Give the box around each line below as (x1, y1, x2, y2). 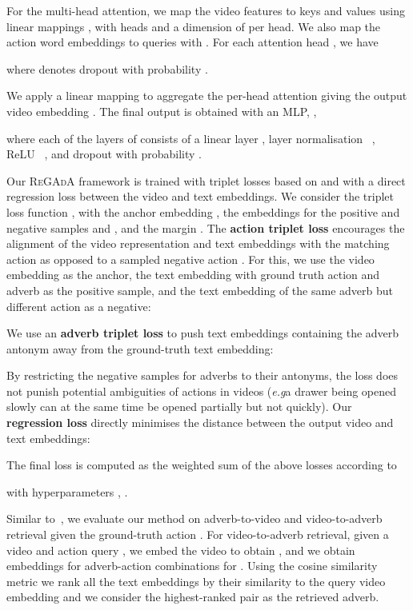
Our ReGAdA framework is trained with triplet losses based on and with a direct (6, 172, 406, 189)
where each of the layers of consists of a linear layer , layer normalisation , (6, 130, 375, 146)
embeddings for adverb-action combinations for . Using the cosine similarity (6, 557, 378, 574)
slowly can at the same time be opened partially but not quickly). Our (6, 398, 352, 415)
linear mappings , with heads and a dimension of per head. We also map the (6, 18, 381, 34)
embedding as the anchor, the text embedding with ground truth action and (6, 266, 380, 283)
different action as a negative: (6, 297, 151, 314)
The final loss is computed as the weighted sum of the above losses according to (6, 457, 397, 473)
